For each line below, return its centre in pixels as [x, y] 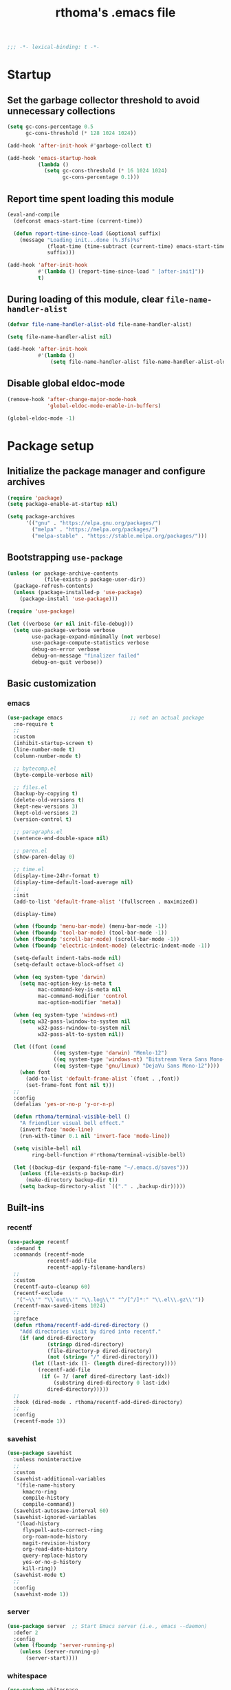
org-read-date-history [55, 1549]
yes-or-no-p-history [52, 1562]
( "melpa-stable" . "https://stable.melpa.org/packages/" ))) [120, 536]
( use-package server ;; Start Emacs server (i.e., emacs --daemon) [107, 1626]
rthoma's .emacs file [115, 13]
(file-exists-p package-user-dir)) [95, 580]
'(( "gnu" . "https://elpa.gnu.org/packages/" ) [93, 523]
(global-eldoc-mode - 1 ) [41, 418]
